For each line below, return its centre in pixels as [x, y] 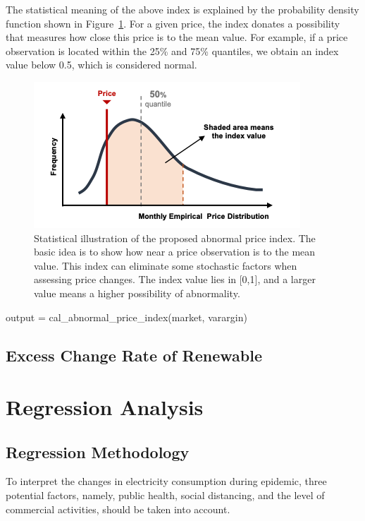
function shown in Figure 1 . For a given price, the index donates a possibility [173, 23]
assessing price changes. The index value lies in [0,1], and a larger [175, 279]
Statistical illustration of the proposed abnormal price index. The [175, 238]
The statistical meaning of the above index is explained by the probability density [182, 9]
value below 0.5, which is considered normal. [101, 65]
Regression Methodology [98, 451]
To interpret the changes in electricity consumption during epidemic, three [166, 481]
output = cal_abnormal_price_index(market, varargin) [126, 317]
